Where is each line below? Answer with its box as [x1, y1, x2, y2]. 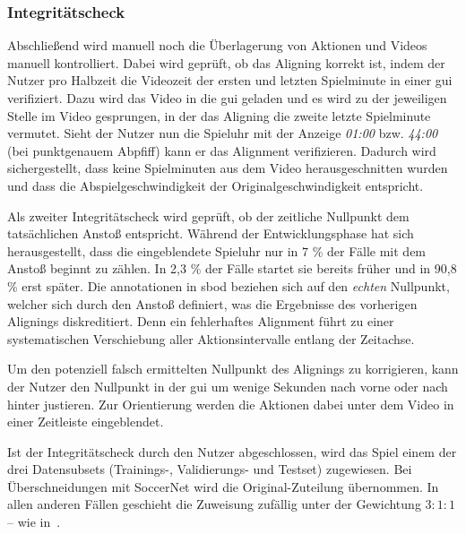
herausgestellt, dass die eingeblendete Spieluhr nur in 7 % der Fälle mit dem [7, 241, 427, 260]
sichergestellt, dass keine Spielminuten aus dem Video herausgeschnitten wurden [7, 159, 448, 177]
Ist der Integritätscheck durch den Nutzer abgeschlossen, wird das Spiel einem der [7, 442, 457, 461]
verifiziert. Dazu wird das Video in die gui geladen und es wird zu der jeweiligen [7, 89, 447, 107]
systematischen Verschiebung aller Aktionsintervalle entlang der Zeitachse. [7, 329, 415, 348]
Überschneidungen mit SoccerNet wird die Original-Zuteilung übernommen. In [7, 477, 439, 495]
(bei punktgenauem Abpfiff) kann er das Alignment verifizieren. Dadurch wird [7, 141, 436, 159]
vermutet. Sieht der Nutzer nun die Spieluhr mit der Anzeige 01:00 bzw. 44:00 [7, 124, 438, 142]
